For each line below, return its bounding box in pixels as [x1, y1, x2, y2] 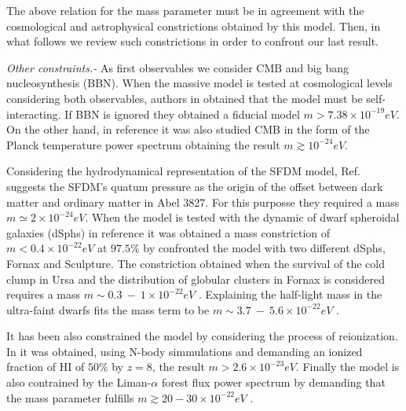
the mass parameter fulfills [6, 389, 134, 405]
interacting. [6, 105, 61, 122]
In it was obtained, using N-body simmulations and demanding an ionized [6, 343, 363, 359]
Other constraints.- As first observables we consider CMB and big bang [6, 59, 349, 75]
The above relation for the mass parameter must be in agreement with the [6, 2, 364, 18]
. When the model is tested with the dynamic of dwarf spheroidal [85, 209, 400, 226]
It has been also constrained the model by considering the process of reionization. [6, 328, 398, 344]
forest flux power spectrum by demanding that [161, 374, 386, 391]
